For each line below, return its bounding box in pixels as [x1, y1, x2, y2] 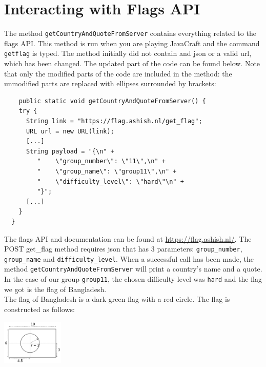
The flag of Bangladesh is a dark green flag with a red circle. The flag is [4, 294, 230, 304]
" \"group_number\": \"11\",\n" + [37, 158, 166, 165]
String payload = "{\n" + [26, 147, 114, 155]
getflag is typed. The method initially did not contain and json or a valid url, [4, 48, 252, 59]
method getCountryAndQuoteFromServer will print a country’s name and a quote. [4, 263, 262, 274]
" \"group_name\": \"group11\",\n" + [37, 167, 177, 175]
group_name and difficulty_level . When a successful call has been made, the [4, 253, 254, 264]
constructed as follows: [4, 303, 75, 314]
